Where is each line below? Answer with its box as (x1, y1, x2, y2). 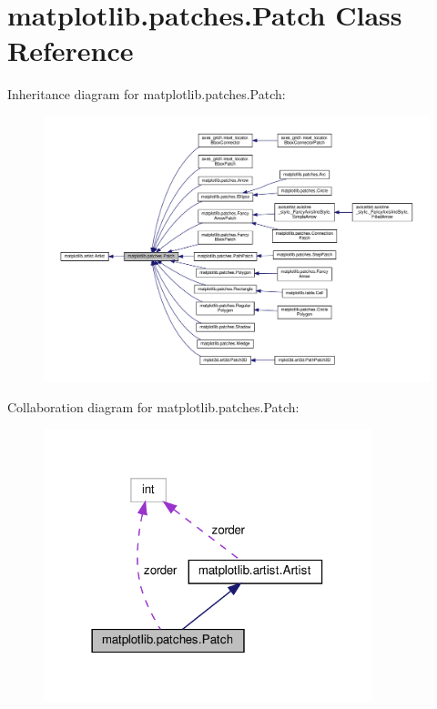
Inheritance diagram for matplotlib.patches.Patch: (7, 85, 286, 104)
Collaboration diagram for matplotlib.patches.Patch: (7, 398, 300, 417)
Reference (7, 32, 134, 69)
